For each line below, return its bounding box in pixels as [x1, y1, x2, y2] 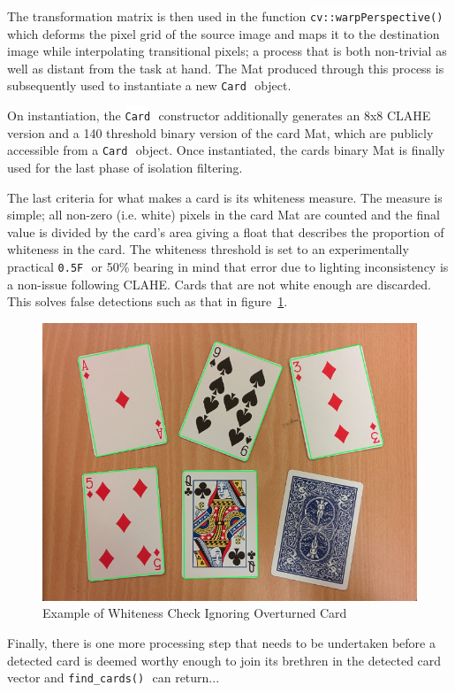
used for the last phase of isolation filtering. [7, 158, 243, 176]
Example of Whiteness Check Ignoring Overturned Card [42, 604, 347, 622]
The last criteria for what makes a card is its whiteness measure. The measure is [7, 188, 443, 206]
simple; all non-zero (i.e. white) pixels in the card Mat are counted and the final [7, 205, 440, 224]
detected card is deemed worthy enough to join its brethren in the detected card [7, 651, 442, 669]
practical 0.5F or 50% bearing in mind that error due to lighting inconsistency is [7, 257, 449, 275]
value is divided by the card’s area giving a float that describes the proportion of [7, 222, 444, 241]
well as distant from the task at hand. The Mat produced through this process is [7, 58, 444, 77]
